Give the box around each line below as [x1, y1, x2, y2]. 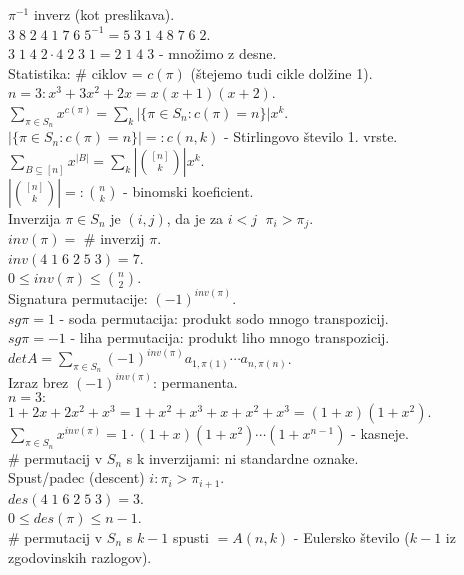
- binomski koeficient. [123, 180, 254, 201]
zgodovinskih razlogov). [8, 546, 152, 567]
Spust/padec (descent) [8, 467, 145, 488]
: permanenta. [152, 371, 238, 392]
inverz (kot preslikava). [33, 4, 175, 24]
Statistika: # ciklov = [8, 62, 143, 83]
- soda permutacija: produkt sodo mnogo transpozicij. [59, 307, 389, 328]
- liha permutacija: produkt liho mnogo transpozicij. [70, 327, 390, 348]
